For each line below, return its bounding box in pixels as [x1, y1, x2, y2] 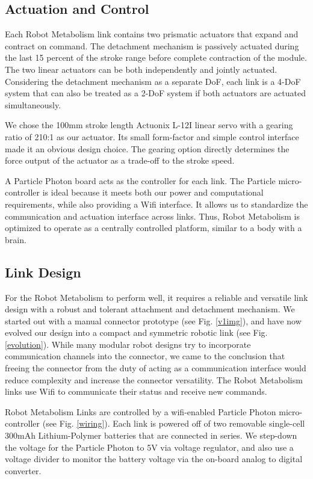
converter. [5, 464, 42, 477]
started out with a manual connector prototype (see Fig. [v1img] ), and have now [5, 314, 302, 327]
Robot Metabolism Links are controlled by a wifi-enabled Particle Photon [5, 405, 276, 418]
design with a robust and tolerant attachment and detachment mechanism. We [5, 303, 295, 315]
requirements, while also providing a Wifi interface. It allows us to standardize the [5, 197, 308, 210]
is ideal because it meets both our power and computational [42, 186, 264, 199]
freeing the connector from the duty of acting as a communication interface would [5, 362, 306, 374]
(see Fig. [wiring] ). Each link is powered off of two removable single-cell [42, 417, 305, 430]
